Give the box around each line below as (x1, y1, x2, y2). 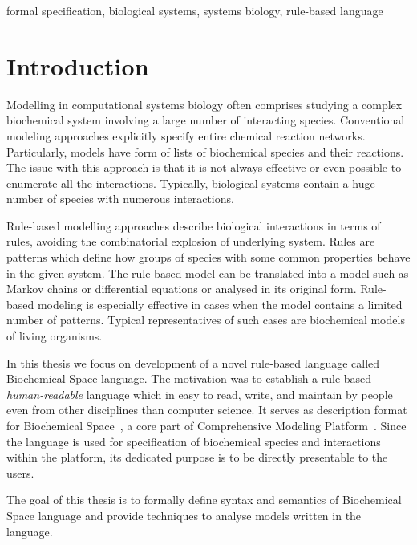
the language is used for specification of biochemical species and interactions (6, 433, 381, 449)
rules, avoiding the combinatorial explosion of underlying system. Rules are (6, 233, 375, 250)
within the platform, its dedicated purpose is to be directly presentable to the (6, 449, 388, 466)
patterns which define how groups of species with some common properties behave (6, 249, 411, 266)
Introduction (6, 49, 149, 82)
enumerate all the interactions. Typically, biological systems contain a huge (6, 174, 375, 191)
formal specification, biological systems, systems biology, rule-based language (6, 2, 383, 18)
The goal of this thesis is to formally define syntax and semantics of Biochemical (6, 491, 402, 508)
